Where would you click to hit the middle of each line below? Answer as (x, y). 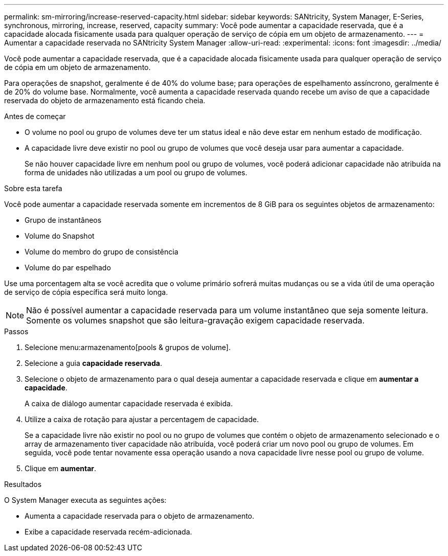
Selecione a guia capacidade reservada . (93, 363)
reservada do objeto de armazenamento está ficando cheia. (105, 100)
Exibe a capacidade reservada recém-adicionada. (108, 532)
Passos (16, 331)
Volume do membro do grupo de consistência (102, 252)
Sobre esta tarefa (33, 188)
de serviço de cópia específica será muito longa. (86, 292)
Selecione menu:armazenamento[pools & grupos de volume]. (128, 347)
